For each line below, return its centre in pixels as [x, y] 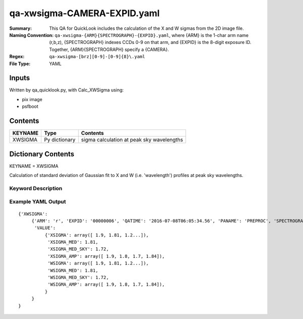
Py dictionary [60, 140]
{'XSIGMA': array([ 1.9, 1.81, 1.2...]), [97, 235]
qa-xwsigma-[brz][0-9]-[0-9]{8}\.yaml [97, 57]
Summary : [21, 28]
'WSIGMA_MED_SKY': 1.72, [78, 278]
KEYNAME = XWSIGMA [34, 166]
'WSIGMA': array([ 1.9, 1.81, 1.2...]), [98, 263]
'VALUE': [45, 228]
